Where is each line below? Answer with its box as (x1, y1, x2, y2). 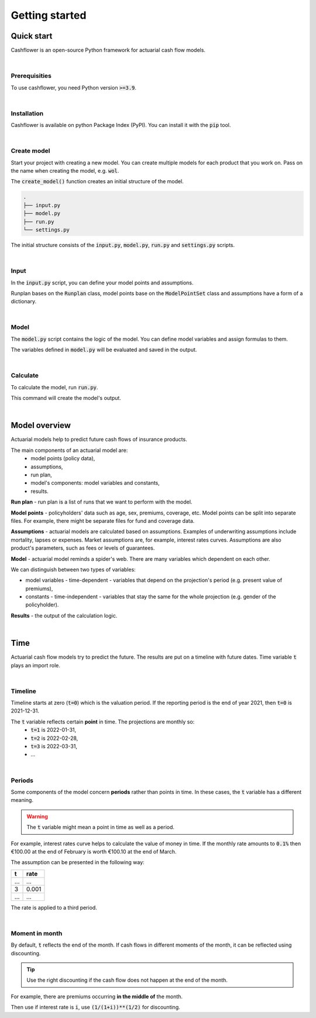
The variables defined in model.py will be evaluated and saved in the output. (11, 346, 197, 354)
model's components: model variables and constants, (30, 479, 160, 486)
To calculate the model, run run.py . (11, 383, 98, 390)
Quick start (11, 31, 53, 41)
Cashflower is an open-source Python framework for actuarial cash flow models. (11, 47, 206, 54)
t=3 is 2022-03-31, (30, 743, 77, 750)
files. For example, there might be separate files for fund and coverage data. (11, 517, 195, 524)
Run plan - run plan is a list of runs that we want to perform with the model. (11, 498, 193, 506)
